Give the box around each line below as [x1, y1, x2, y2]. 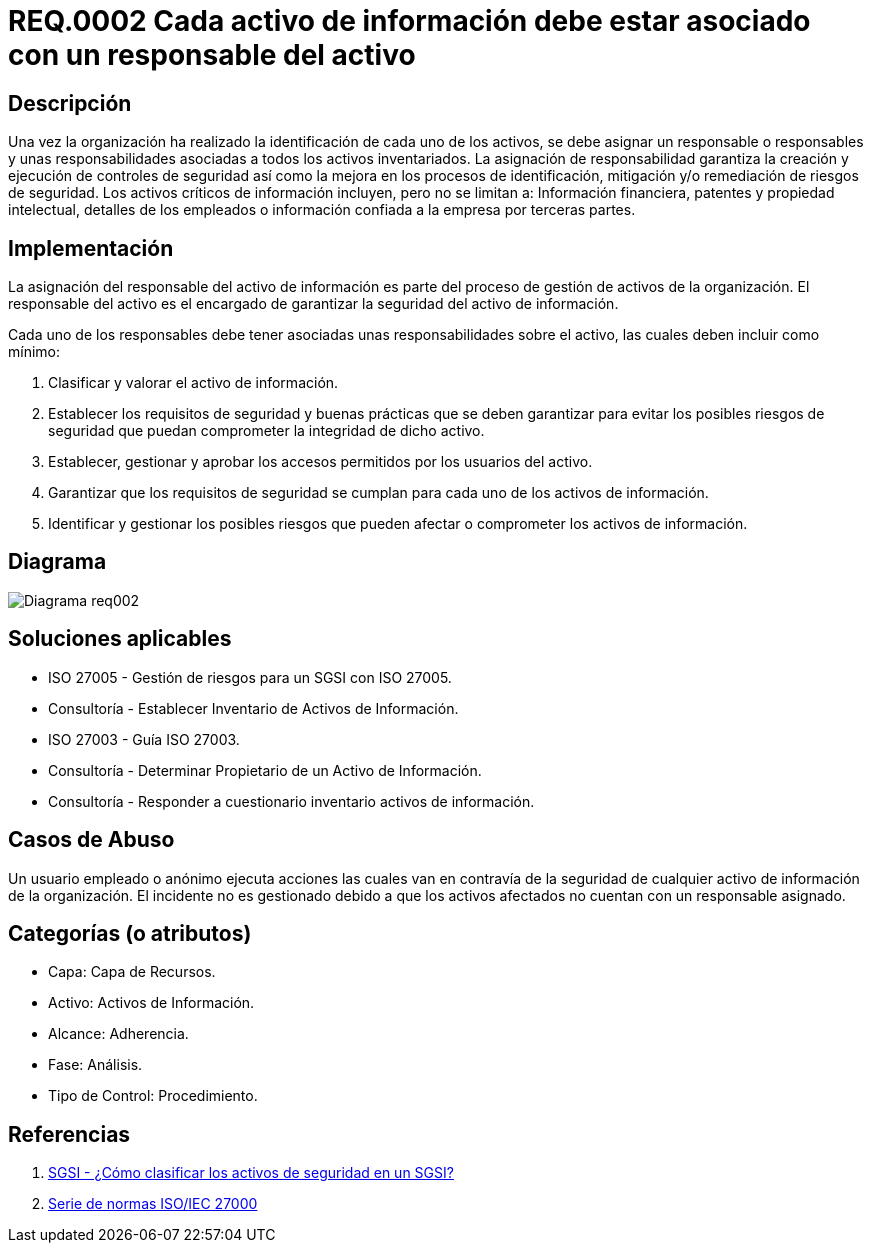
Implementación [8, 235, 174, 261]
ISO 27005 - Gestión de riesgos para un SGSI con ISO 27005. [48, 668, 452, 686]
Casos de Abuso [8, 827, 175, 853]
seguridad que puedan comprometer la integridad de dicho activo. [48, 422, 485, 440]
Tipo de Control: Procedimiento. [48, 1087, 258, 1105]
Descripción [8, 90, 132, 116]
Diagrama [8, 549, 107, 575]
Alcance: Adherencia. [48, 1025, 189, 1043]
